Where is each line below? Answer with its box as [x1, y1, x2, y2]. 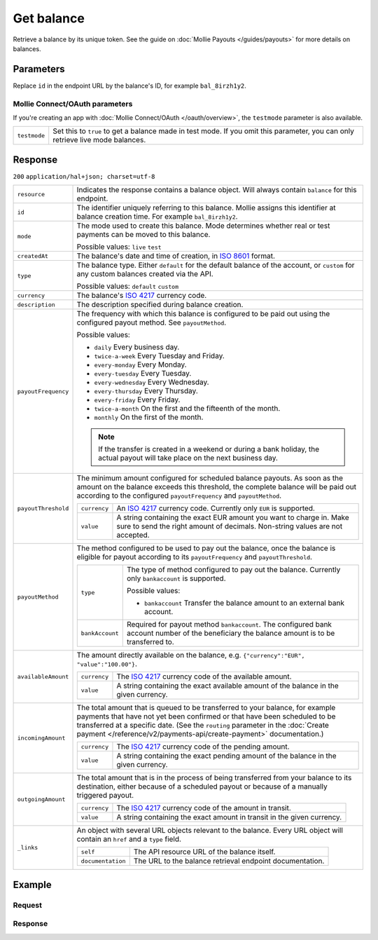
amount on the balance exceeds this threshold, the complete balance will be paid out [76, 482, 357, 492]
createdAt [17, 252, 49, 259]
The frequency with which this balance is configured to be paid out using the [76, 309, 330, 319]
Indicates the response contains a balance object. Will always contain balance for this [76, 185, 357, 195]
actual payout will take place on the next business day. [98, 453, 278, 463]
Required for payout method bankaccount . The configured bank [126, 620, 332, 629]
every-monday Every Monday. [94, 360, 187, 369]
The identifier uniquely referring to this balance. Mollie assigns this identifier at [76, 203, 336, 213]
